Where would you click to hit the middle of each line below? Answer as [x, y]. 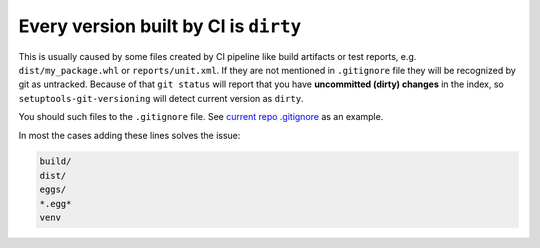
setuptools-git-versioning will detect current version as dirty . [161, 98]
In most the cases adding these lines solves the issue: [129, 135]
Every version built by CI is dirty [160, 26]
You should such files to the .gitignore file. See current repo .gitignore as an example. [201, 117]
